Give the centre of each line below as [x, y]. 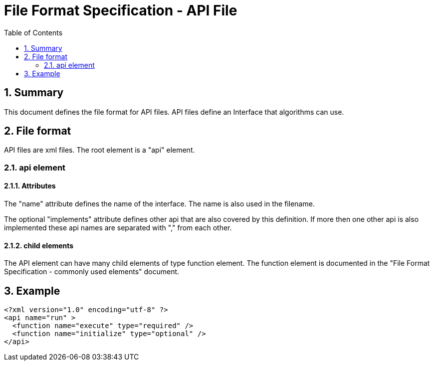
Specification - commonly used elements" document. [92, 272]
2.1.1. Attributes [30, 186]
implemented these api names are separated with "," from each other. [118, 228]
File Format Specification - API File [121, 10]
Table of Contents [33, 32]
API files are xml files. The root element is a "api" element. [100, 150]
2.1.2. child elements [39, 245]
